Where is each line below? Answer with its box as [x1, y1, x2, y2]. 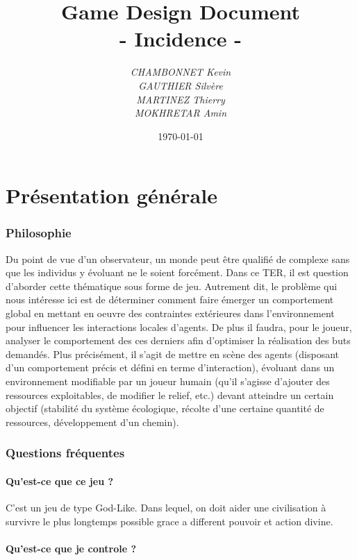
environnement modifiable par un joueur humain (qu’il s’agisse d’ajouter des [6, 374, 330, 389]
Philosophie [6, 224, 72, 241]
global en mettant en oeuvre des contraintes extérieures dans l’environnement [6, 306, 335, 321]
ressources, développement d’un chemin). [6, 414, 179, 429]
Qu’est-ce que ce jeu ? [6, 473, 114, 488]
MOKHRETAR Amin [134, 105, 227, 120]
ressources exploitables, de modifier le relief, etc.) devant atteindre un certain [6, 387, 334, 402]
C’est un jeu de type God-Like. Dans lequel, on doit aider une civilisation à [6, 500, 326, 515]
